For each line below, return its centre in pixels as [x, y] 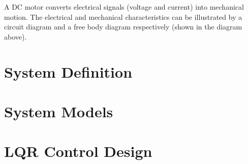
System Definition [68, 71]
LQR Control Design [78, 151]
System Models [59, 111]
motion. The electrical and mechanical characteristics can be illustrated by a [123, 17]
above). [15, 36]
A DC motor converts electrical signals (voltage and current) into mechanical [124, 7]
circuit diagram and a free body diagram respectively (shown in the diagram [123, 27]
